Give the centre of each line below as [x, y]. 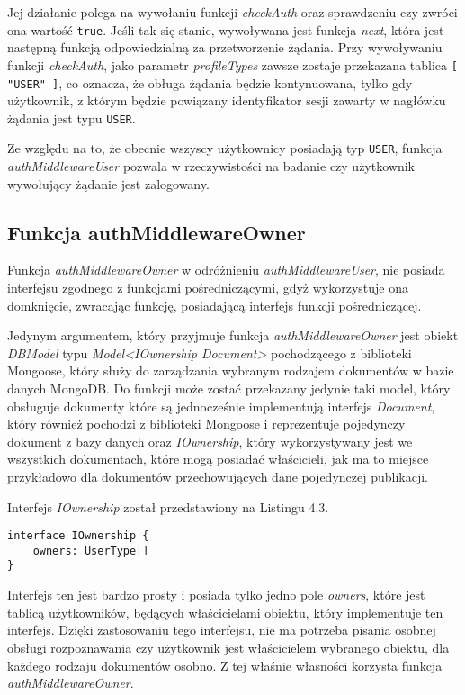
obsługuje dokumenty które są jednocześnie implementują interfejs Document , [221, 406]
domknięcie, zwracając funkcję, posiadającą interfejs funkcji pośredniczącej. [215, 305]
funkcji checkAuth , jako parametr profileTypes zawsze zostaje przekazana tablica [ [232, 64]
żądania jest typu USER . [72, 117]
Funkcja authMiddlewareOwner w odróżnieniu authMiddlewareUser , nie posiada [226, 270]
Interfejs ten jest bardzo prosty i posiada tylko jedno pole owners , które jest [216, 595]
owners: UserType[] [91, 551]
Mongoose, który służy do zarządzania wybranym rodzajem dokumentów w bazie [231, 370]
